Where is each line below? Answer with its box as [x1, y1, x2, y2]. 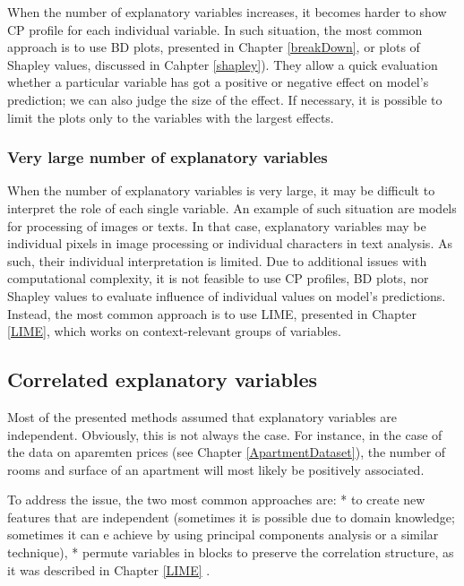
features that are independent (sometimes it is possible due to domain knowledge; [7, 507, 455, 526]
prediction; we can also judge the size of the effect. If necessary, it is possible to [7, 90, 443, 108]
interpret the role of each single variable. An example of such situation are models [7, 198, 457, 217]
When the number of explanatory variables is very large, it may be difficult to [7, 181, 435, 200]
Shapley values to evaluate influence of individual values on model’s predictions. [7, 286, 446, 305]
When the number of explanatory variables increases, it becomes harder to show [7, 3, 447, 21]
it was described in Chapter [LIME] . [7, 560, 211, 579]
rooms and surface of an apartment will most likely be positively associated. [7, 460, 425, 478]
